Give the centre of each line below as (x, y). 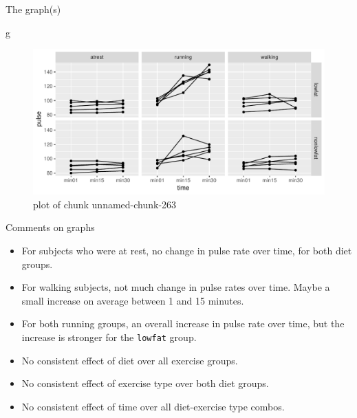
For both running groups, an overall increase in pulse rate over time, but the (183, 323)
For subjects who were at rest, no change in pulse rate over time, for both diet (187, 250)
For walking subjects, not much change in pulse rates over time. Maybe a (176, 287)
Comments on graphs (50, 227)
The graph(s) (33, 9)
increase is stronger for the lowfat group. (109, 337)
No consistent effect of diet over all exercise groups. (130, 360)
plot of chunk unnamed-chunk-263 (105, 204)
